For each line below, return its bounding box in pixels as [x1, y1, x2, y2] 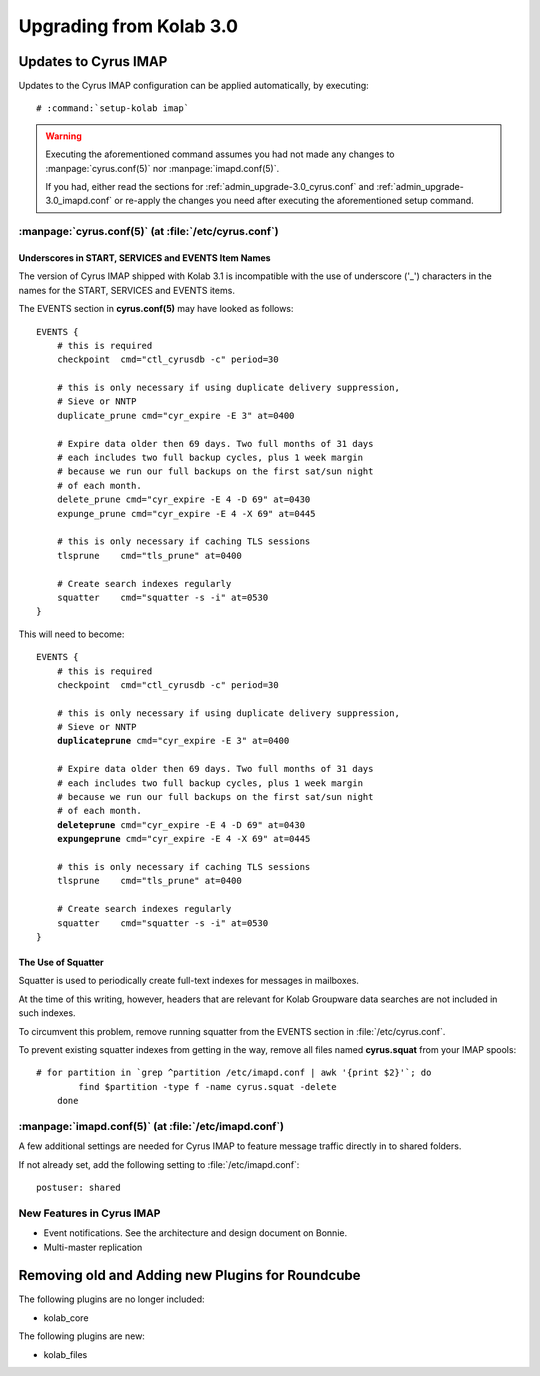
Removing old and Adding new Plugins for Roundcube [18, 1267, 361, 1284]
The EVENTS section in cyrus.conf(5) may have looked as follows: [18, 303, 294, 315]
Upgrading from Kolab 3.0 [18, 15, 239, 37]
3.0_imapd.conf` [45, 195, 113, 207]
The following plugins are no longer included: [18, 1293, 205, 1305]
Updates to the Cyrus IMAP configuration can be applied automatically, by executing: [18, 80, 369, 92]
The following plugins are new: [18, 1330, 145, 1342]
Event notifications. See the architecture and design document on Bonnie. [43, 1227, 348, 1239]
